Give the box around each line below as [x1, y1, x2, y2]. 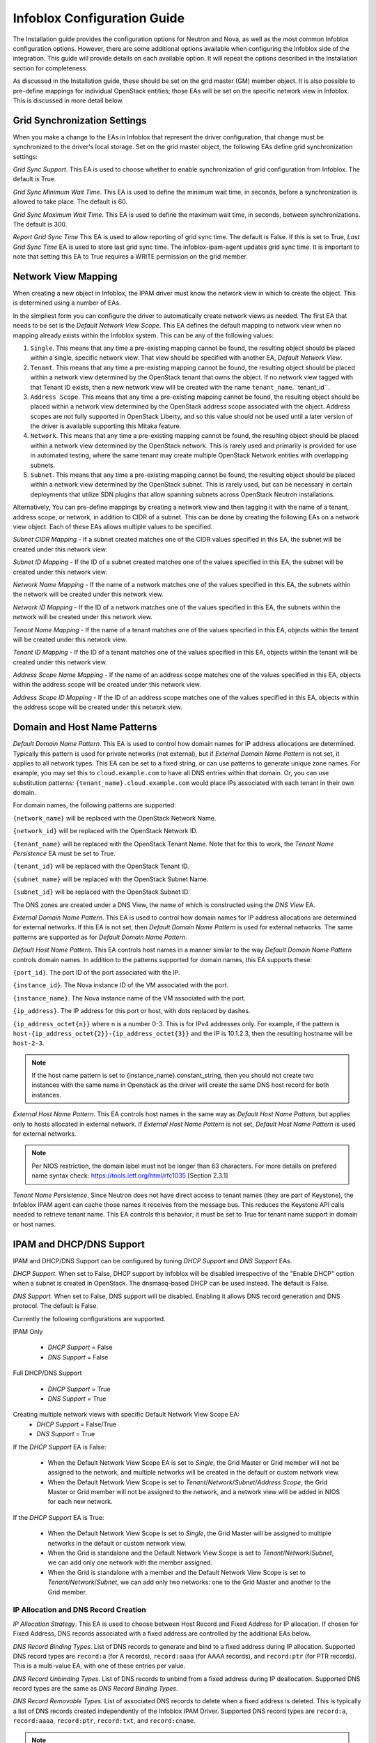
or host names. [13, 1220, 56, 1228]
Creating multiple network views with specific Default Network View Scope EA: [13, 1410, 240, 1419]
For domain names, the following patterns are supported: [13, 801, 177, 809]
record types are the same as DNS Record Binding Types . [13, 1684, 178, 1693]
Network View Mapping [13, 271, 118, 282]
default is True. [13, 175, 56, 183]
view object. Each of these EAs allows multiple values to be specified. [13, 522, 213, 531]
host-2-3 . [13, 1039, 45, 1047]
